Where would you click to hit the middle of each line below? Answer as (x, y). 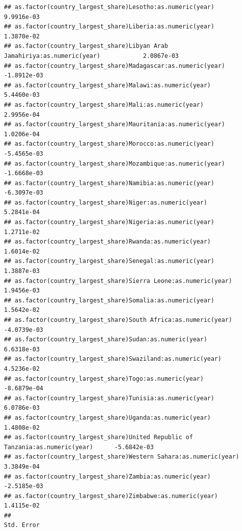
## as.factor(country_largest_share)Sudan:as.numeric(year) (106, 340)
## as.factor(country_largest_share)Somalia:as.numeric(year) (109, 300)
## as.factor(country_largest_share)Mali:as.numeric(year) (104, 105)
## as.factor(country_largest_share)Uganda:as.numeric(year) (108, 417)
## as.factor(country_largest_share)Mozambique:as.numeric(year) (115, 163)
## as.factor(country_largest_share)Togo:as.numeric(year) (104, 379)
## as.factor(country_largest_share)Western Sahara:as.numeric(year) (122, 457)
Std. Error (22, 525)
